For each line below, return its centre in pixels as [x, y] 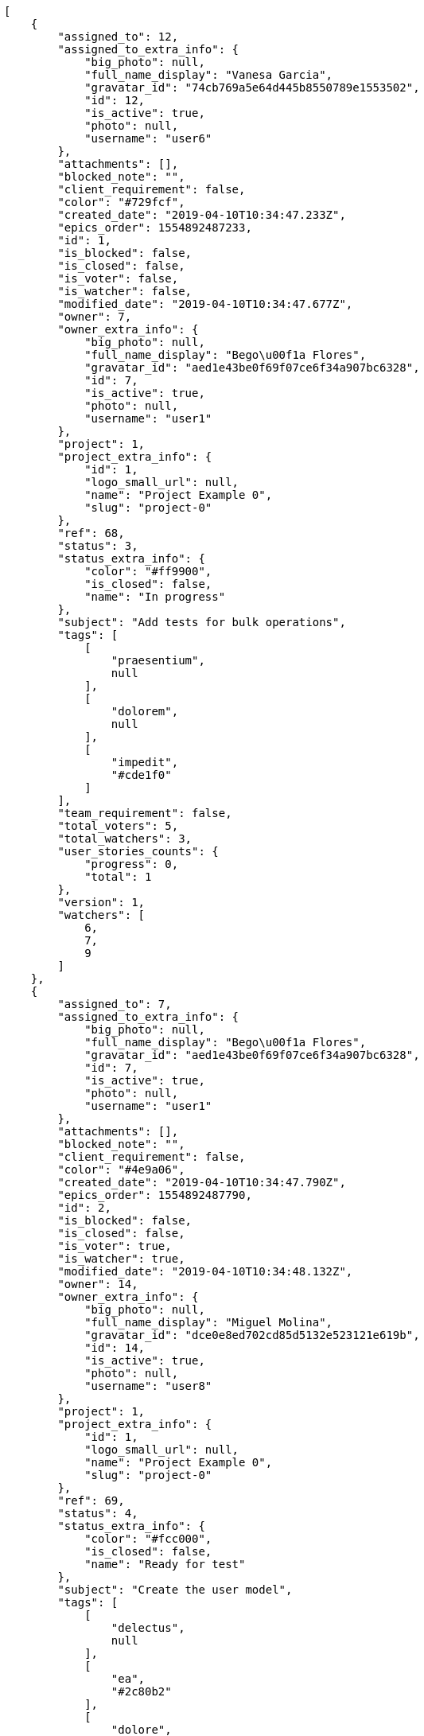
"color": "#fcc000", [148, 1539]
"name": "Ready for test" [165, 1564]
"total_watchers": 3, [125, 839]
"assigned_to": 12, [118, 37]
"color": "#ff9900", [148, 571]
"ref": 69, [91, 1501]
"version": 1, [101, 902]
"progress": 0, [132, 864]
